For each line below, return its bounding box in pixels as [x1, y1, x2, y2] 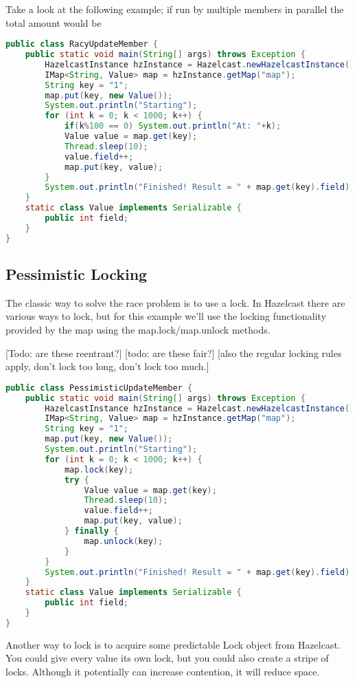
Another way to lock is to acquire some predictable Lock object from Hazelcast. [5, 637, 341, 651]
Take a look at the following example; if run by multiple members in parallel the [5, 2, 344, 16]
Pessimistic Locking [5, 263, 148, 285]
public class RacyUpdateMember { [5, 39, 158, 50]
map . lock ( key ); [64, 464, 134, 475]
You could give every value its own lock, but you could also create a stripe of [5, 651, 329, 665]
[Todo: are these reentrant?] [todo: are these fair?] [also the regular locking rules [5, 345, 342, 360]
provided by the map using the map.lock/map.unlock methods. [5, 323, 270, 337]
